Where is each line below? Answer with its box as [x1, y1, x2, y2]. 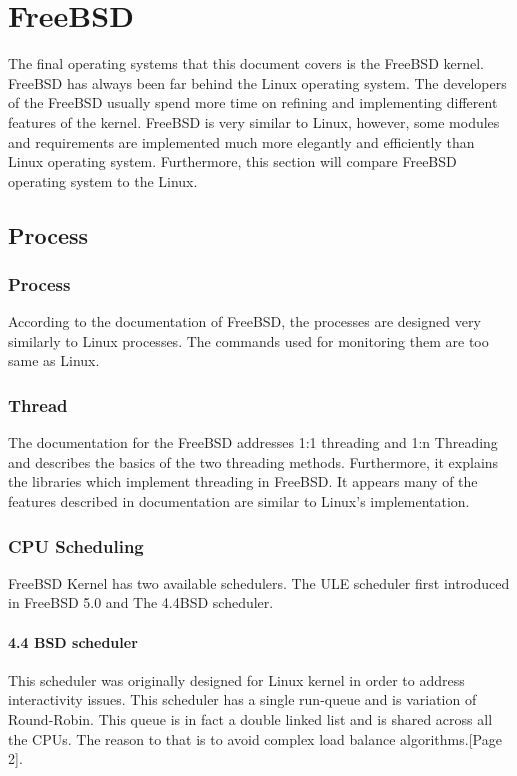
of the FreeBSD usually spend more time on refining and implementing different [8, 92, 498, 113]
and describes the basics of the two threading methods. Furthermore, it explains [8, 451, 499, 472]
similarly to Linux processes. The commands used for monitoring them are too [8, 330, 489, 351]
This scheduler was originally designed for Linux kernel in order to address [8, 669, 465, 690]
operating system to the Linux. [8, 170, 198, 191]
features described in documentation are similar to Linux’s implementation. [8, 491, 470, 512]
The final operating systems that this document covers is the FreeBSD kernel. [8, 53, 484, 74]
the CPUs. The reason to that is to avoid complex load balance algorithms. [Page [8, 728, 502, 749]
